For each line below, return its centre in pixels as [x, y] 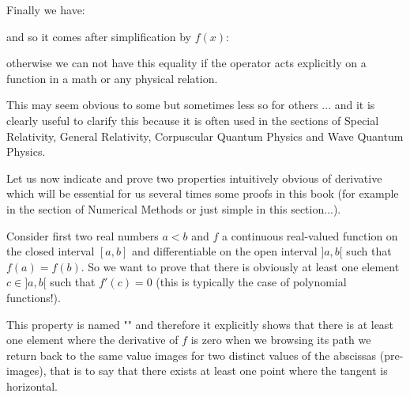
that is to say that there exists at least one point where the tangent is [219, 371]
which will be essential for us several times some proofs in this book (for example [203, 193]
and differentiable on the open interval [224, 251]
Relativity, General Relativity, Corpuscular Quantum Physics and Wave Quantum [205, 136]
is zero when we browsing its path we [281, 340]
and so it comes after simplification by [99, 36]
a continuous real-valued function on [310, 235]
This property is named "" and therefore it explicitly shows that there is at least [200, 324]
